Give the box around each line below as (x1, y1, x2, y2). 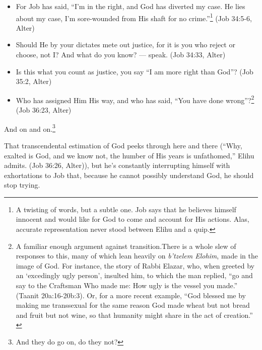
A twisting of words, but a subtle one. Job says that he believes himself (16, 204, 236, 214)
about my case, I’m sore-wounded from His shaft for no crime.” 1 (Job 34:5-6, (16, 11, 252, 23)
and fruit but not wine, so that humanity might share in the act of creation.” (16, 309, 253, 320)
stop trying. (4, 180, 40, 190)
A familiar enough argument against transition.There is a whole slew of (16, 240, 236, 251)
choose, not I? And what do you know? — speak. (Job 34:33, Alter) (16, 49, 226, 60)
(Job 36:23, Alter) (16, 105, 72, 115)
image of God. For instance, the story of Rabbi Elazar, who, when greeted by (16, 260, 254, 271)
